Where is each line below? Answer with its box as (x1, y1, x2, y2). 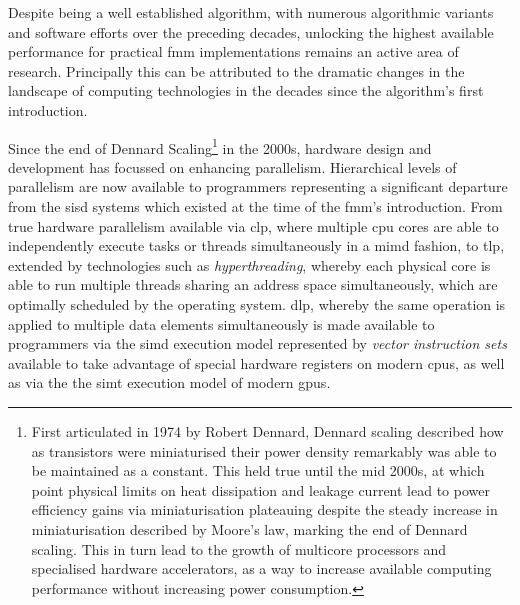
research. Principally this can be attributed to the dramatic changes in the (8, 60, 465, 81)
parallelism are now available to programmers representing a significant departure (8, 176, 508, 197)
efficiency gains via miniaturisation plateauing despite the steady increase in (31, 499, 498, 520)
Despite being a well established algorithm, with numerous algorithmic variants (8, 2, 494, 22)
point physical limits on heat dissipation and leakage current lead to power (31, 479, 490, 500)
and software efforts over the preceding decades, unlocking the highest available (8, 21, 494, 42)
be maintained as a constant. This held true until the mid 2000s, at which (31, 460, 485, 481)
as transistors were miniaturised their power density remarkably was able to (31, 440, 497, 461)
